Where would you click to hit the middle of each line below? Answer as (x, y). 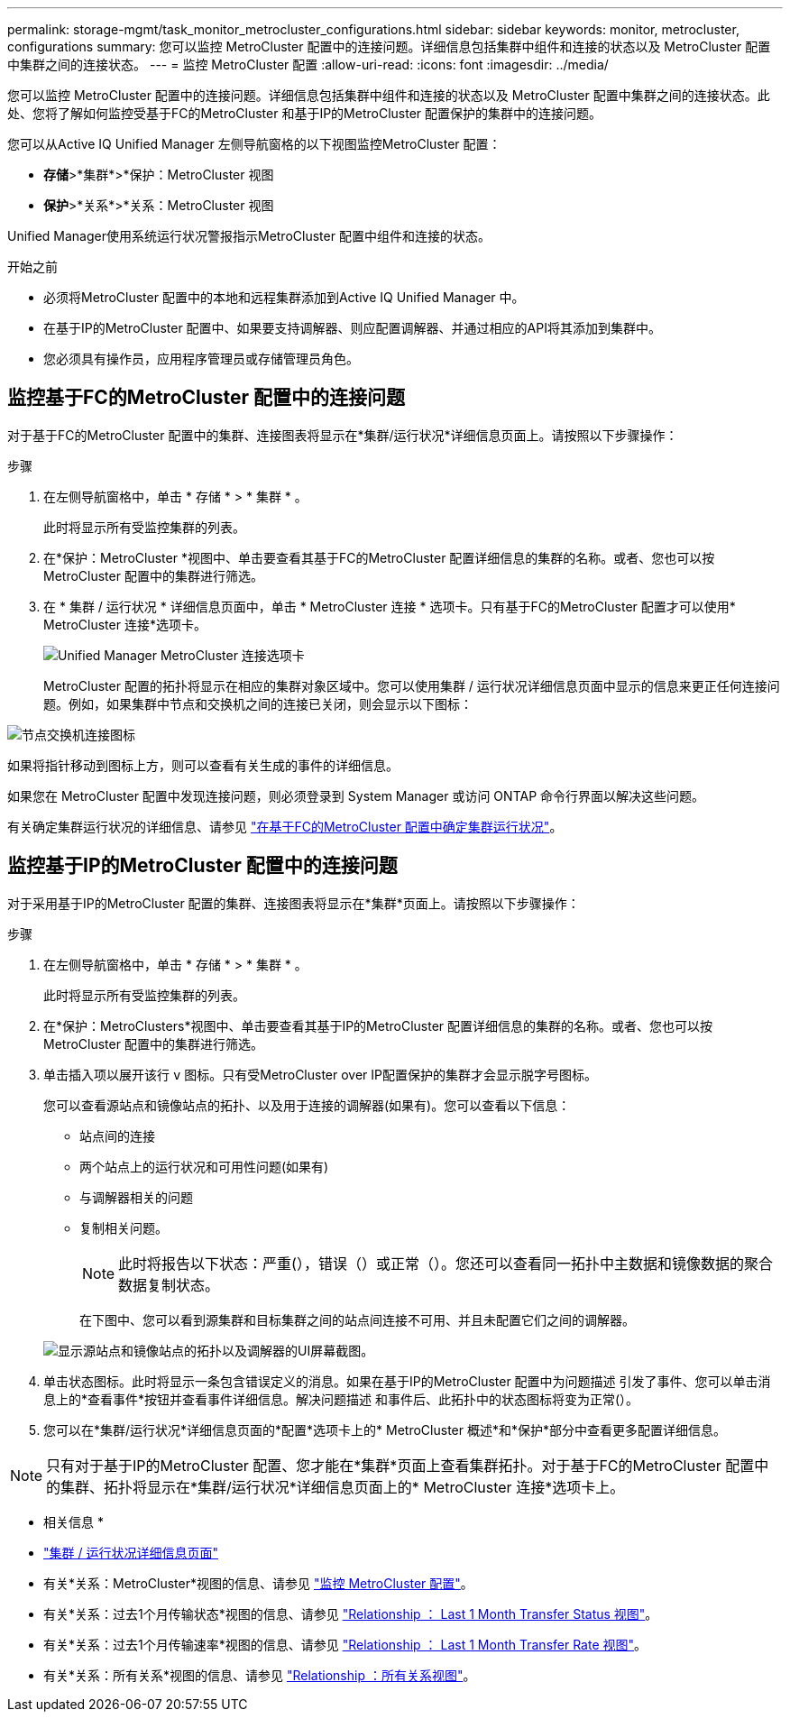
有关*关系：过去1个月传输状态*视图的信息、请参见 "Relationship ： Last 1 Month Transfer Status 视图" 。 (351, 1613)
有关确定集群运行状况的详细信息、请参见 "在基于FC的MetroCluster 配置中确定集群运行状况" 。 (285, 826)
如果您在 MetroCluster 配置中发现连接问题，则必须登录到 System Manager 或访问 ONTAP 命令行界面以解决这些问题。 (356, 795)
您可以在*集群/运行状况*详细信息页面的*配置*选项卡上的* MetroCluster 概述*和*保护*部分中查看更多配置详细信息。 (385, 1429)
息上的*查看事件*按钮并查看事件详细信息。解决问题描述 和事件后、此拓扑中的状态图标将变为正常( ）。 (341, 1399)
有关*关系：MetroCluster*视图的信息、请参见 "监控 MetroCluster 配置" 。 (258, 1583)
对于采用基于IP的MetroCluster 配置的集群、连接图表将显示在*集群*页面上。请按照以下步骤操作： (294, 903)
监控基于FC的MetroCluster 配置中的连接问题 (207, 398)
